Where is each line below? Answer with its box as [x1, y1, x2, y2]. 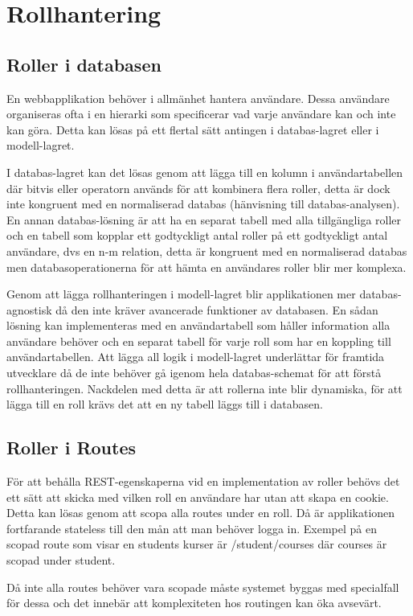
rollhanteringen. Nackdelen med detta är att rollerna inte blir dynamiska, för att [6, 380, 403, 396]
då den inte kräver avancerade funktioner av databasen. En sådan [55, 301, 378, 318]
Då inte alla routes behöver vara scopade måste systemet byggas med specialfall [6, 578, 399, 595]
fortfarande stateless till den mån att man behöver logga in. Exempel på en [6, 519, 377, 536]
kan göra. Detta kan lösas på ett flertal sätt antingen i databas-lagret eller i [6, 121, 379, 138]
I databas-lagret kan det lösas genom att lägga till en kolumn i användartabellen [6, 163, 403, 180]
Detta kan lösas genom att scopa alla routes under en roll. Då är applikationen [6, 504, 395, 521]
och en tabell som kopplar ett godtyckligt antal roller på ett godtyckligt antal [6, 227, 388, 244]
